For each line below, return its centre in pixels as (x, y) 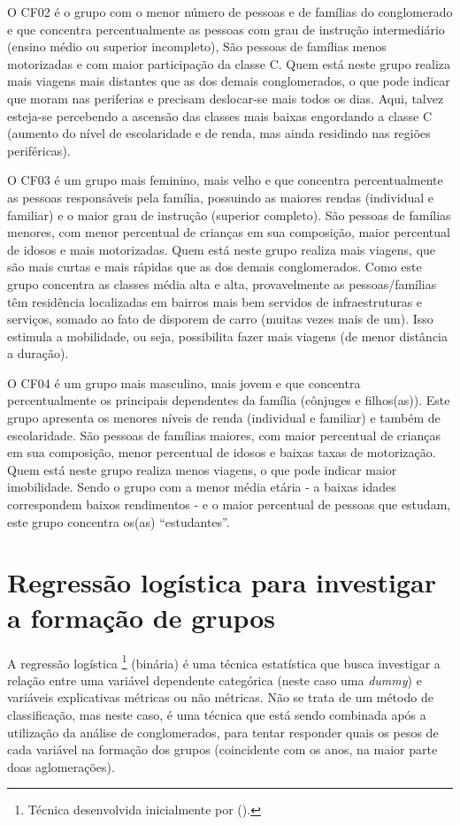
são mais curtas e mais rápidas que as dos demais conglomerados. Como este (215, 267)
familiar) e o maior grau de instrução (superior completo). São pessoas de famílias (229, 214)
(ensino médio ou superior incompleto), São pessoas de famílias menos (197, 46)
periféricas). (39, 150)
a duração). (38, 353)
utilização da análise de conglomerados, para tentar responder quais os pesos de (223, 732)
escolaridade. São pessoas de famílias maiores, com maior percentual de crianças (224, 435)
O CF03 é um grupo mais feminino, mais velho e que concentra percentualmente (225, 180)
